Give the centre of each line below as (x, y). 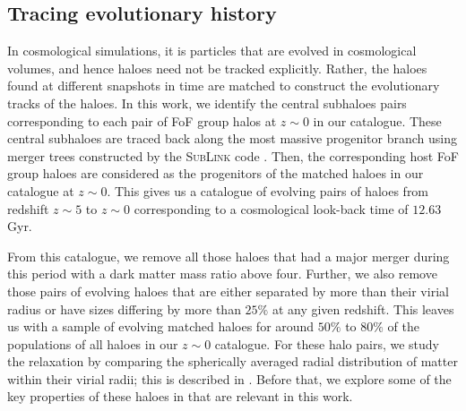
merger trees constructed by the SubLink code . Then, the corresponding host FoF (233, 155)
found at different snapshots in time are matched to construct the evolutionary (224, 86)
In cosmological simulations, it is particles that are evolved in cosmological (212, 51)
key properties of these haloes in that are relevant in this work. (180, 396)
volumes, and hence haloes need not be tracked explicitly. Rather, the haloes (217, 68)
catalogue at (41, 190)
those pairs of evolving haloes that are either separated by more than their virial (228, 291)
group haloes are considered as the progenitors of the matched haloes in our (216, 173)
